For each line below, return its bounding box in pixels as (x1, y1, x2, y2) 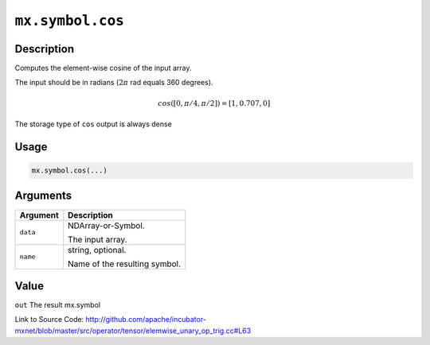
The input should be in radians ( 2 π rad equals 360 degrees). (14, 78, 214, 87)
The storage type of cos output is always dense (14, 119, 173, 129)
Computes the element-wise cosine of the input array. (14, 64, 192, 73)
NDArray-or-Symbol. (68, 219, 145, 231)
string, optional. (68, 244, 127, 255)
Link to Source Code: (14, 315, 84, 324)
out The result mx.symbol (14, 300, 101, 310)
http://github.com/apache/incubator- (85, 315, 207, 324)
